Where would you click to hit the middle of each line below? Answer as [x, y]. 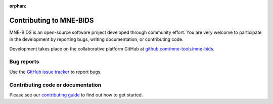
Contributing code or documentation [55, 85]
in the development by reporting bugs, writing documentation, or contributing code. [97, 39]
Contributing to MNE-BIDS [52, 20]
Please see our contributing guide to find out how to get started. [76, 95]
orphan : [18, 6]
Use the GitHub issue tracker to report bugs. [56, 72]
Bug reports [24, 62]
